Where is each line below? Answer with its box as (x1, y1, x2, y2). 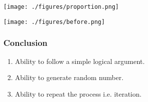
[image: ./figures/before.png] (3, 18, 105, 25)
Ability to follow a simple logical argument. (15, 56, 145, 66)
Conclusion (3, 37, 47, 49)
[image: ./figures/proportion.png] (3, 3, 119, 10)
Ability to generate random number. (15, 72, 124, 82)
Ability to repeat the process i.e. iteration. (15, 88, 142, 99)
